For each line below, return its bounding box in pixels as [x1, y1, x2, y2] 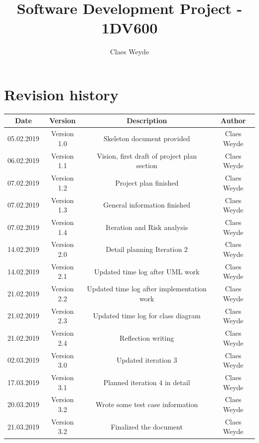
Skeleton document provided [103, 133, 190, 143]
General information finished [103, 200, 191, 210]
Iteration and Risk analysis [106, 221, 188, 232]
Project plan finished [115, 177, 179, 188]
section [136, 160, 157, 171]
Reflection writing [120, 332, 174, 343]
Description [127, 115, 167, 126]
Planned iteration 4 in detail [103, 377, 190, 387]
